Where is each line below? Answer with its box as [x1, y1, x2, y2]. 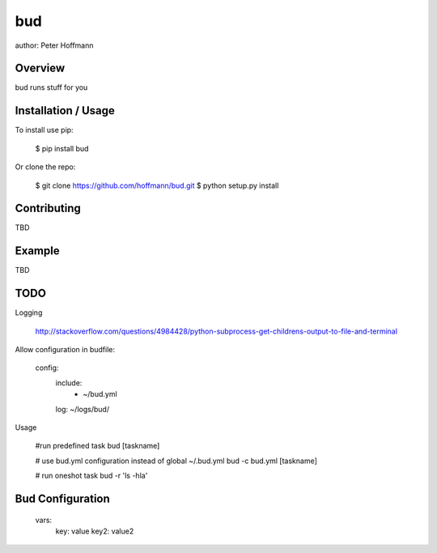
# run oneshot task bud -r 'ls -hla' [35, 470, 148, 481]
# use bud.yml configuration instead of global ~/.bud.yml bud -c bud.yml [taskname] [35, 456, 317, 466]
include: [55, 377, 83, 388]
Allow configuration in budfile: [15, 345, 115, 355]
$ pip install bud [35, 143, 89, 153]
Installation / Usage [15, 104, 115, 117]
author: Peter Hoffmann [15, 40, 94, 50]
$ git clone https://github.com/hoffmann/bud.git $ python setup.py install [35, 181, 279, 190]
